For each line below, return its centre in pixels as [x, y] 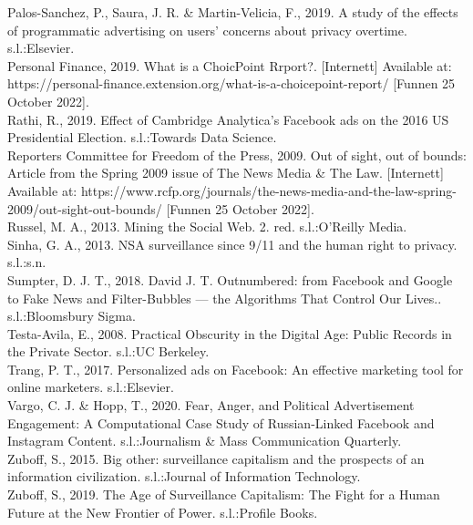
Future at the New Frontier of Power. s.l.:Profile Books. [163, 512]
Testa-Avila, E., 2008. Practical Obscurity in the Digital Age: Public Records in [230, 333]
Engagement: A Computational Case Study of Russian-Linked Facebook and [221, 422]
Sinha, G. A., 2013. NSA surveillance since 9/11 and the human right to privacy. [232, 244]
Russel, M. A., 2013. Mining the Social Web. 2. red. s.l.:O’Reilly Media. [207, 226]
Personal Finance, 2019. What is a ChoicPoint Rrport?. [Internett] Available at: [230, 65]
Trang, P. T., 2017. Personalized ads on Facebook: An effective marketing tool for [236, 369]
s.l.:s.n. [27, 262]
